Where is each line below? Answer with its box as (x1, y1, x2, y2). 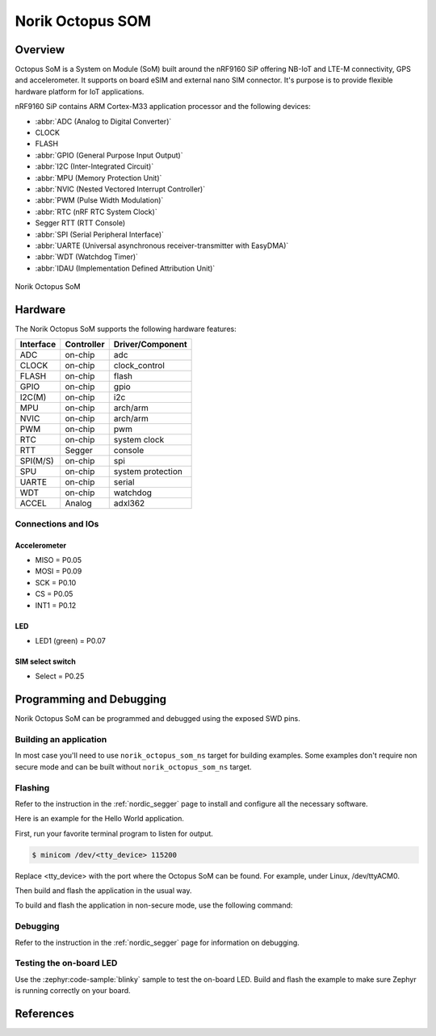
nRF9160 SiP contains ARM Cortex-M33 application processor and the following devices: (15, 102, 311, 111)
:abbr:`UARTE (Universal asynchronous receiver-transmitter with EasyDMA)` (35, 241, 289, 250)
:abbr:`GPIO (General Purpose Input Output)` (35, 150, 183, 160)
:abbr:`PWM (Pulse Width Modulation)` (35, 195, 164, 205)
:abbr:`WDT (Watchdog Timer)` (35, 252, 139, 262)
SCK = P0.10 (35, 577, 77, 587)
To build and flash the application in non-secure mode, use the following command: (15, 900, 293, 910)
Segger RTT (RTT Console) (35, 218, 126, 228)
